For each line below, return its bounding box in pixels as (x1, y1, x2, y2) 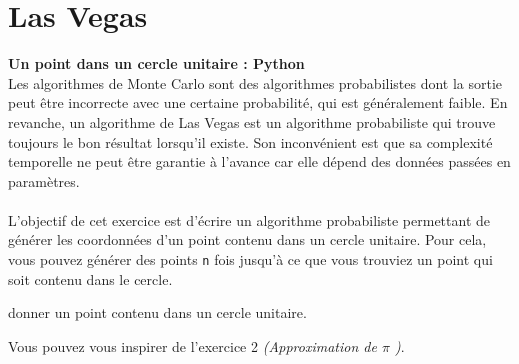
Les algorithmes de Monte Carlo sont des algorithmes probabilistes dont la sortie (8, 72, 503, 93)
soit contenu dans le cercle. (8, 268, 173, 289)
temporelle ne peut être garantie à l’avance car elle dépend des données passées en (8, 151, 511, 172)
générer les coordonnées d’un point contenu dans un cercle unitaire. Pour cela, (8, 229, 487, 250)
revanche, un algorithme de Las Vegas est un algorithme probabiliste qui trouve (8, 111, 496, 132)
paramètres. (8, 170, 80, 191)
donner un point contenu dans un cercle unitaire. (8, 302, 307, 323)
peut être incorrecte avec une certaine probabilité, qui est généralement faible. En (8, 92, 508, 113)
